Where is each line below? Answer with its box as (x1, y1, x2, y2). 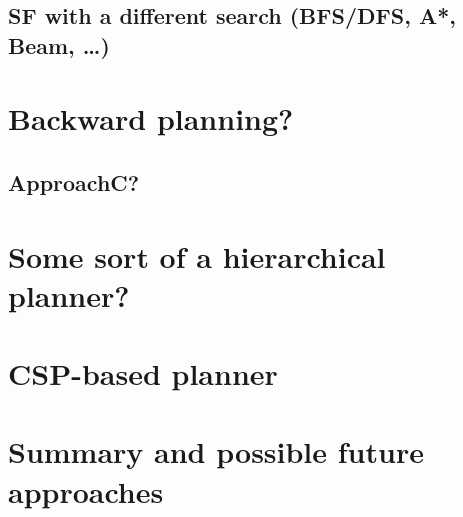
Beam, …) (8, 29, 110, 60)
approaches (8, 470, 164, 511)
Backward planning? (8, 98, 294, 139)
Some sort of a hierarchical (8, 235, 386, 276)
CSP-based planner (8, 353, 278, 394)
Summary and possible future (8, 431, 424, 472)
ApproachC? (8, 166, 140, 197)
